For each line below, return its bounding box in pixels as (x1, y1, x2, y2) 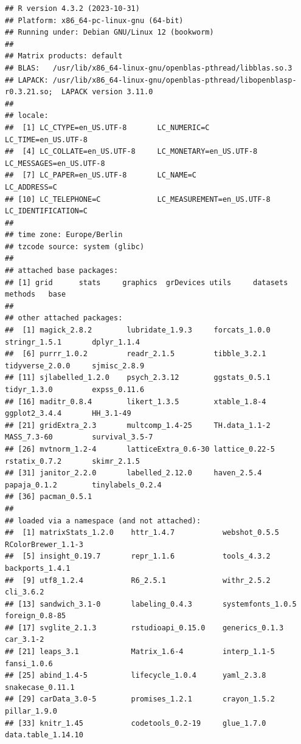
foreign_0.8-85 (5, 611, 66, 621)
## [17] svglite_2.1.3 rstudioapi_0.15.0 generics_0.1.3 (5, 623, 284, 632)
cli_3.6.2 (5, 588, 44, 597)
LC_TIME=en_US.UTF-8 (5, 135, 88, 144)
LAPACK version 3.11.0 (61, 88, 153, 97)
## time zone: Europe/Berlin (5, 230, 123, 239)
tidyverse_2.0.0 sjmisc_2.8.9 (5, 361, 145, 370)
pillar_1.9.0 (5, 707, 57, 716)
